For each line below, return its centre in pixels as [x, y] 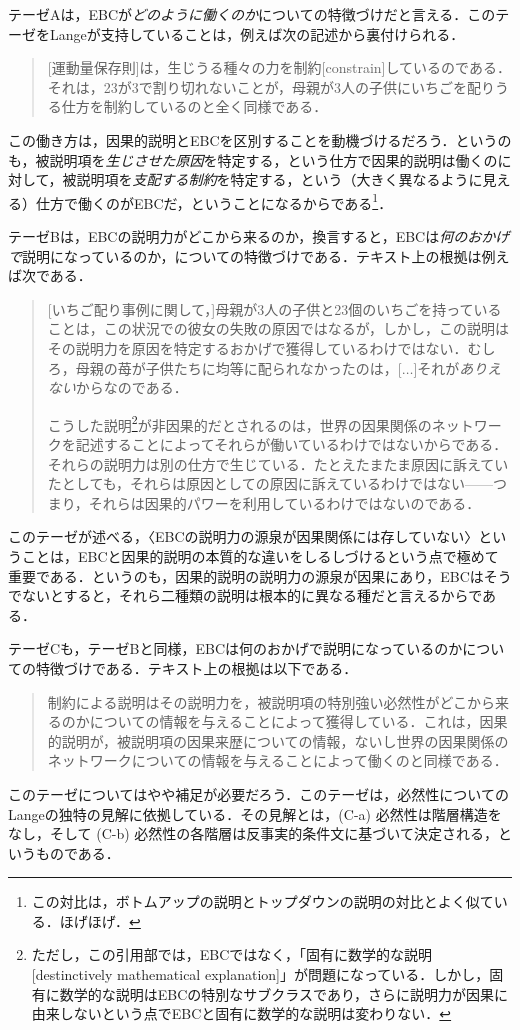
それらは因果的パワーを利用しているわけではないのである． [284, 502]
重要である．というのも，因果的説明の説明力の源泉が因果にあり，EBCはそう [260, 575]
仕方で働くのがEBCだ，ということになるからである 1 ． [214, 201]
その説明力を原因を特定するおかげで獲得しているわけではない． [257, 347]
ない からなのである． [117, 387]
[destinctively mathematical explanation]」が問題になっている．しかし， [260, 974]
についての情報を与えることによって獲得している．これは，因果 [298, 721]
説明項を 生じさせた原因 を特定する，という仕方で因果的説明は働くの [273, 159]
